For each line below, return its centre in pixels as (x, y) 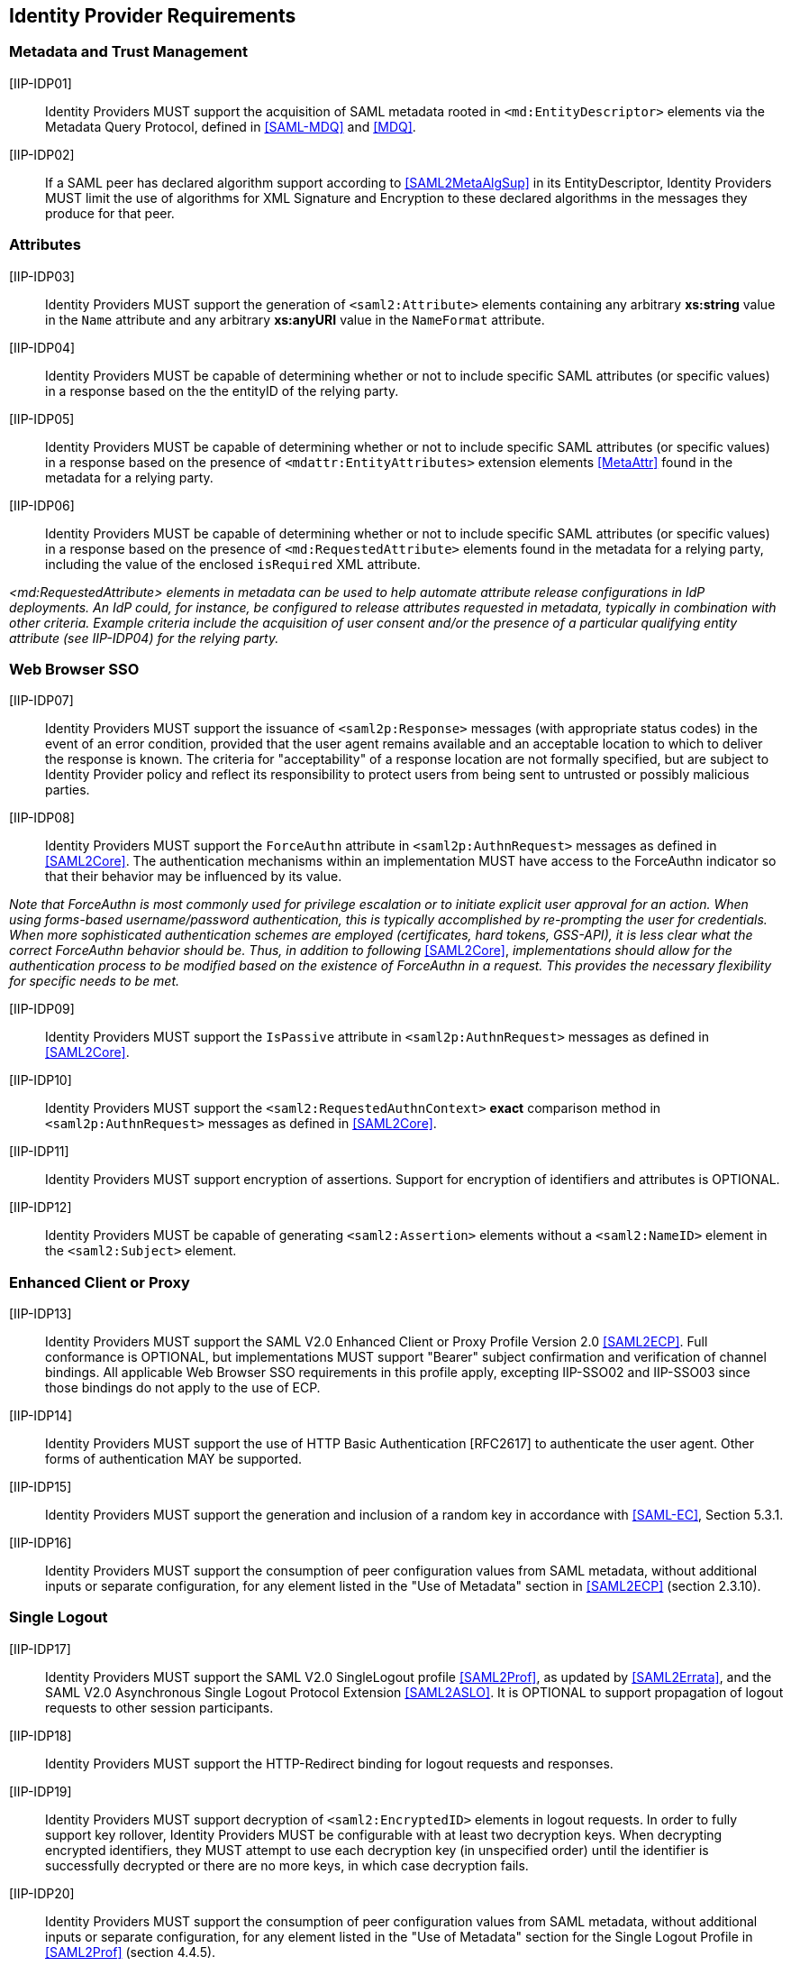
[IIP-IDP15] (41, 1487)
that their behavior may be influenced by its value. (194, 877)
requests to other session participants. (159, 1707)
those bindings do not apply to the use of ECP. (183, 1388)
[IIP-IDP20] (42, 1893)
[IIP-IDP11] (39, 1152)
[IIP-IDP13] (41, 1314)
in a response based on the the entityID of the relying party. (222, 390)
